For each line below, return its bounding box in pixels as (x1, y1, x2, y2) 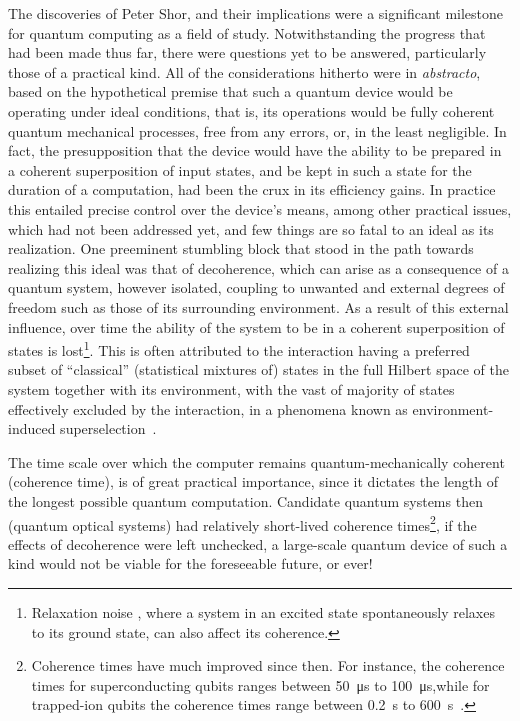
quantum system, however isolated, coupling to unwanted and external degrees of (8, 277, 505, 298)
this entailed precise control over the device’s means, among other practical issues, (8, 198, 512, 219)
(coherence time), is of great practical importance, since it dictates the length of (8, 471, 498, 492)
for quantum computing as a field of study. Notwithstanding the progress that (8, 22, 486, 43)
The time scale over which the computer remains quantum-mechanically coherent (8, 451, 505, 472)
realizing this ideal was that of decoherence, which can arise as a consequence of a (8, 257, 509, 278)
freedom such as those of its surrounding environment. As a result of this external (8, 296, 509, 317)
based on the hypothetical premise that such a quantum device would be (8, 81, 453, 102)
